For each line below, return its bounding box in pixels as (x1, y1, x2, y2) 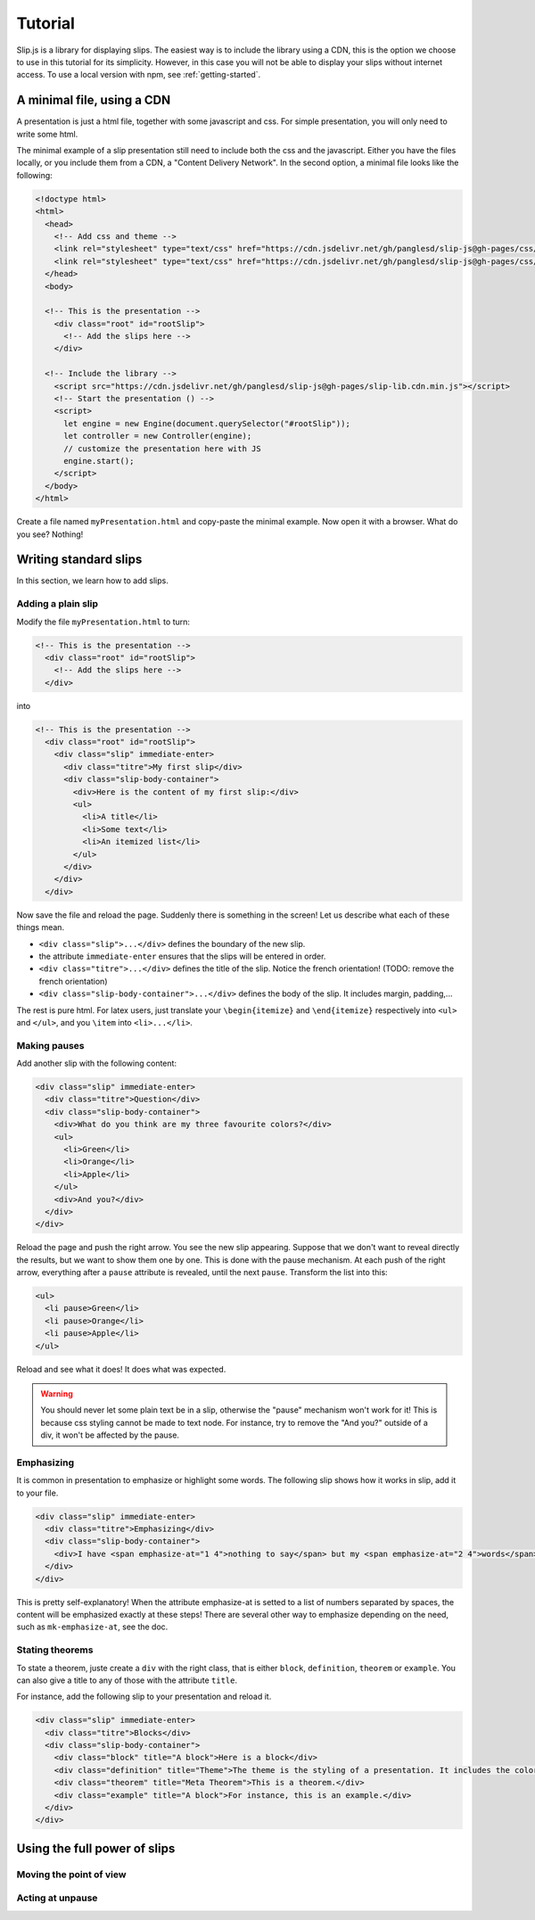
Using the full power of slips (16, 1841, 176, 1856)
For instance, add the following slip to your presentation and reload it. (16, 1691, 272, 1702)
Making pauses (16, 1039, 85, 1051)
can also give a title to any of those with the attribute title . (16, 1675, 238, 1685)
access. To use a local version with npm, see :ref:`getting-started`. (16, 70, 261, 80)
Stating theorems (16, 1644, 94, 1656)
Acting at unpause (16, 1891, 98, 1904)
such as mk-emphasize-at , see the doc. (16, 1621, 169, 1632)
